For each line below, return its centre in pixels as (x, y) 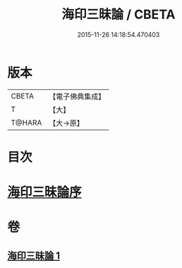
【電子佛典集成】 (77, 96)
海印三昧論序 (45, 192)
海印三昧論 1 (34, 256)
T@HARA (26, 123)
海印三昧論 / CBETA (119, 15)
